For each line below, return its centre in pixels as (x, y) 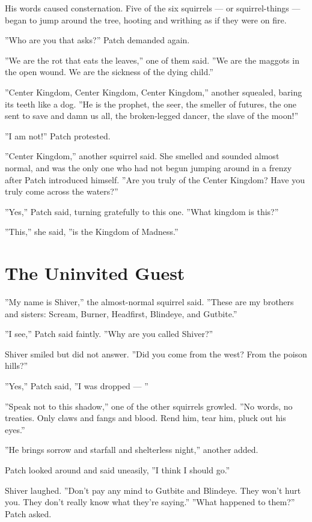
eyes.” (15, 429)
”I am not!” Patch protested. (58, 135)
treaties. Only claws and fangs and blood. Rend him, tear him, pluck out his (145, 418)
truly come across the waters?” (62, 191)
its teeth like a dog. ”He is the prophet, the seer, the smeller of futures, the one (151, 104)
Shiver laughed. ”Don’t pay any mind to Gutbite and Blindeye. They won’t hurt (153, 490)
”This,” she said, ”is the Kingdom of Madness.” (92, 232)
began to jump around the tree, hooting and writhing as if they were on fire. (146, 20)
